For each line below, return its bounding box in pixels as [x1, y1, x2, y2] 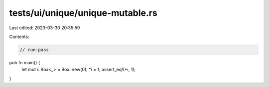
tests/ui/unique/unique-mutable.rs [9, 7, 158, 18]
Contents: [9, 34, 29, 40]
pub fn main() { [9, 59, 40, 65]
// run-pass [19, 47, 49, 52]
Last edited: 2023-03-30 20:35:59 [9, 25, 80, 31]
